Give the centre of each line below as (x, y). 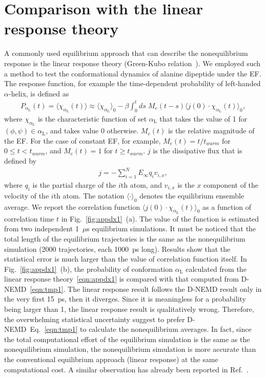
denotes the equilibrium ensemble (192, 195)
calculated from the (216, 268)
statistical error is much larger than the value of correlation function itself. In (126, 259)
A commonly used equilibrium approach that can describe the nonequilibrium (126, 53)
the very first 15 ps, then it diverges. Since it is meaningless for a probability (125, 299)
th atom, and (141, 184)
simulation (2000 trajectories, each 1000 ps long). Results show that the (117, 248)
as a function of (227, 206)
